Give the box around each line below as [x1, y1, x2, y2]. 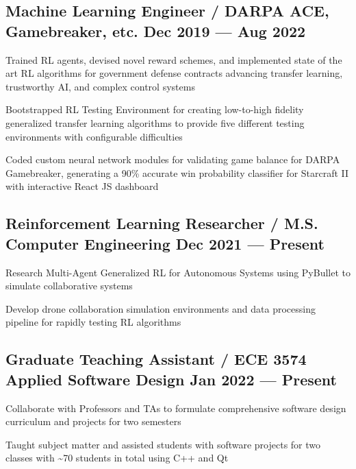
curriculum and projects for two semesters [5, 414, 181, 429]
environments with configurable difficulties [5, 129, 183, 143]
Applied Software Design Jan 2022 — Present [5, 368, 338, 389]
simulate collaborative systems [5, 278, 133, 293]
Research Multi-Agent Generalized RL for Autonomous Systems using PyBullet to [5, 265, 351, 279]
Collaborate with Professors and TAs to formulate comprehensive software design [5, 400, 346, 415]
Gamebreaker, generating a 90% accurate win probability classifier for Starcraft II [5, 165, 349, 180]
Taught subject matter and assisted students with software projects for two [5, 437, 321, 451]
